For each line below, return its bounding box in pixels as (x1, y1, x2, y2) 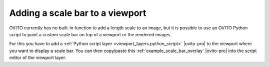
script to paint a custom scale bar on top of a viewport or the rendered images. (9, 31, 172, 37)
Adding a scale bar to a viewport (9, 7, 146, 18)
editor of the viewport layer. (9, 55, 66, 61)
